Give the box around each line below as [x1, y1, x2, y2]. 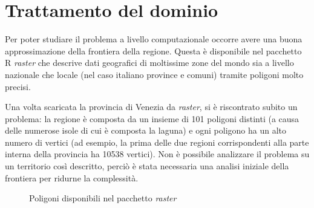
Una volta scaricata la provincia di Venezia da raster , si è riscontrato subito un [5, 100, 298, 113]
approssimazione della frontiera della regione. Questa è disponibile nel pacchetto [5, 44, 302, 57]
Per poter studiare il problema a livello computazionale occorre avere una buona [5, 33, 303, 45]
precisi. [5, 80, 31, 93]
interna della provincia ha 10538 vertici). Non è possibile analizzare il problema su [5, 148, 310, 160]
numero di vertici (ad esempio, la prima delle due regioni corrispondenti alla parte [5, 135, 309, 148]
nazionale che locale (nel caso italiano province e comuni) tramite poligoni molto [5, 68, 304, 80]
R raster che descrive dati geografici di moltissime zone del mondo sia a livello [5, 56, 294, 69]
